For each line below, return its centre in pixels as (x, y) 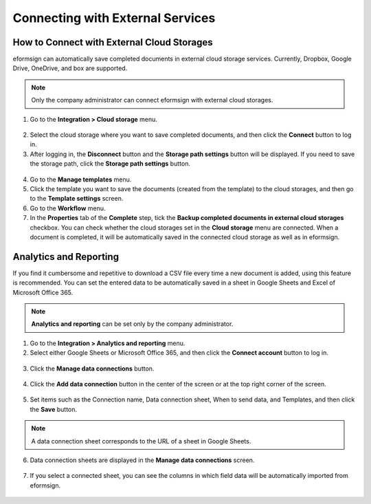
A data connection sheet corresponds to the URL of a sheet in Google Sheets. (141, 441)
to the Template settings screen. (77, 199)
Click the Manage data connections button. (92, 369)
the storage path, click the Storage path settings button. (110, 164)
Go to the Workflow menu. (68, 208)
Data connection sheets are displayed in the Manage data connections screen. (142, 460)
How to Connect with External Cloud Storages (113, 42)
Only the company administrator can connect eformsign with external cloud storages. (152, 100)
